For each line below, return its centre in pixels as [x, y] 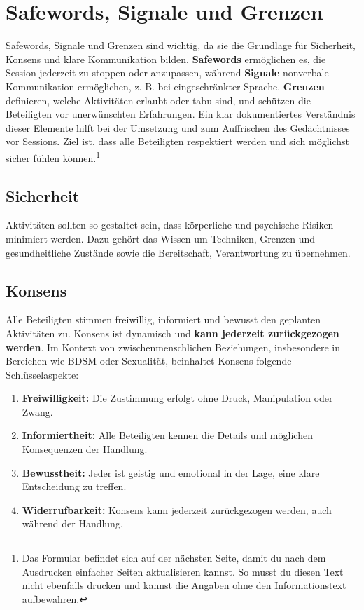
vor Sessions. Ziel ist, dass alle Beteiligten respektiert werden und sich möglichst [177, 141]
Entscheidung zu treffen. [74, 486]
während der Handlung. [72, 523]
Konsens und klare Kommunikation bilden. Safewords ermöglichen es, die [166, 59]
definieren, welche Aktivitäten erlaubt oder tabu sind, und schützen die [158, 100]
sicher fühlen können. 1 [53, 156]
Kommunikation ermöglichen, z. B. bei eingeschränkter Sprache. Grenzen [165, 86]
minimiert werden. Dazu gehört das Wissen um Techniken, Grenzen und [161, 238]
